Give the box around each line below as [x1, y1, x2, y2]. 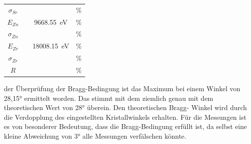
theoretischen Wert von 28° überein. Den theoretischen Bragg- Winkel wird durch [4, 102, 247, 112]
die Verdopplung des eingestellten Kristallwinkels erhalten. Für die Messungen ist [4, 112, 247, 122]
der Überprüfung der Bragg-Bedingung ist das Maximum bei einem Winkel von [4, 83, 241, 94]
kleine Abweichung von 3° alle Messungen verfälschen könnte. [4, 131, 186, 141]
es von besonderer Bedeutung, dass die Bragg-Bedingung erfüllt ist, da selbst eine [4, 121, 247, 131]
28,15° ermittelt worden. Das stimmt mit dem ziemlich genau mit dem [4, 93, 214, 103]
